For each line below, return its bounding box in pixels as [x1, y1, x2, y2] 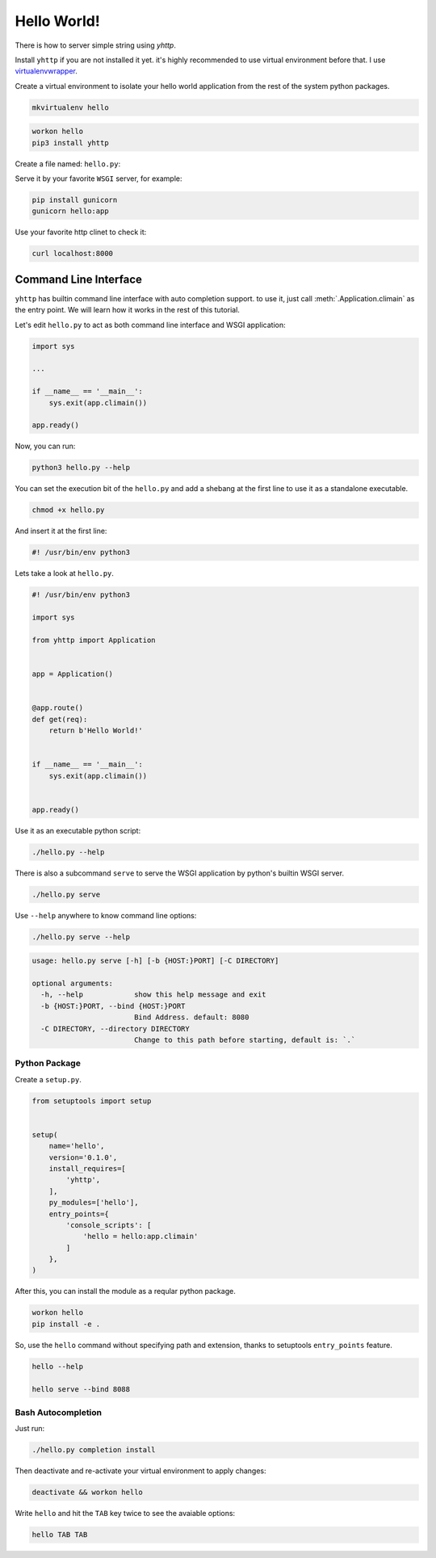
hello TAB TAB [31, 1531, 88, 1539]
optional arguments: [31, 978, 113, 988]
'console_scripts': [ [65, 1220, 152, 1229]
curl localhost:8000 [31, 249, 113, 258]
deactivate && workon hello [31, 1488, 143, 1497]
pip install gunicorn [31, 195, 118, 205]
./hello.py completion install [31, 1446, 157, 1455]
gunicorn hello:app [31, 207, 109, 216]
